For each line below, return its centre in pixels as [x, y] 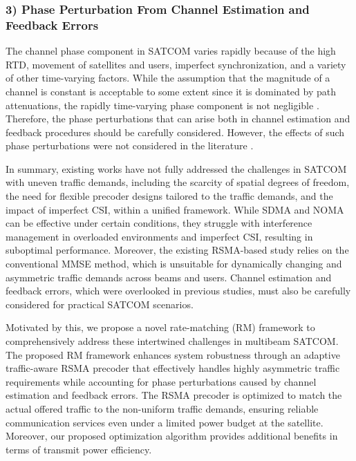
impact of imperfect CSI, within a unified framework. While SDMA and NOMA [175, 209]
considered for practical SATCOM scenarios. [100, 304]
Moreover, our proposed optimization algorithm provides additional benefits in [172, 436]
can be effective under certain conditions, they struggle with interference [159, 223]
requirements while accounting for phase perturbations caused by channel [161, 381]
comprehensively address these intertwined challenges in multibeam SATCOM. [172, 341]
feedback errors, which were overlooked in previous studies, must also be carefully [178, 291]
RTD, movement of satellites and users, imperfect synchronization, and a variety [176, 64]
